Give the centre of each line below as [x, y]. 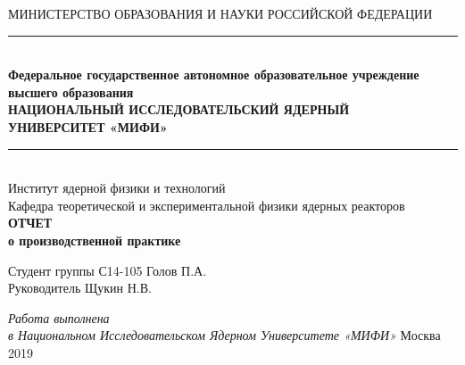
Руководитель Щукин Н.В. [80, 288]
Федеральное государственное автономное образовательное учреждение [214, 75]
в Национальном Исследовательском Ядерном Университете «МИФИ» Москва [224, 335]
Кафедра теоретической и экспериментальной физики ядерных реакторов [207, 205]
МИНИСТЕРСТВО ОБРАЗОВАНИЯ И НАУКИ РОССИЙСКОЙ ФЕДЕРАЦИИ [220, 13]
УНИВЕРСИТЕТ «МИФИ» [88, 126]
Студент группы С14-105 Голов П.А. [108, 270]
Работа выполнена [59, 317]
